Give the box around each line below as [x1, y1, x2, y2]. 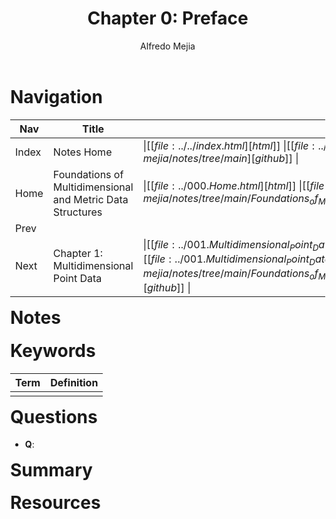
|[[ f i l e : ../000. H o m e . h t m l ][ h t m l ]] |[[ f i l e [142, 179, 325, 193]
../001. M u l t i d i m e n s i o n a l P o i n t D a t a [174, 252, 331, 267]
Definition [50, 375, 99, 389]
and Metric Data [52, 192, 129, 206]
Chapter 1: [52, 247, 104, 261]
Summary [10, 458, 93, 481]
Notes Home [52, 145, 113, 159]
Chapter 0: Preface [87, 7, 249, 30]
